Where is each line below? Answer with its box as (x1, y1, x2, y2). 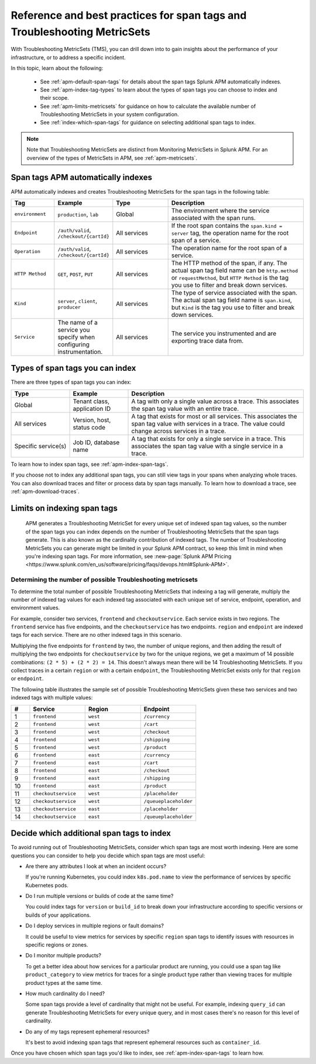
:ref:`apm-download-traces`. (11, 488, 80, 495)
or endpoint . (11, 675, 44, 682)
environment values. (11, 604, 60, 612)
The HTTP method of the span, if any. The (171, 259, 288, 267)
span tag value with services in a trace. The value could (131, 420, 285, 428)
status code (73, 423, 105, 431)
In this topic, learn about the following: (11, 65, 104, 72)
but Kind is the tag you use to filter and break (171, 303, 295, 311)
